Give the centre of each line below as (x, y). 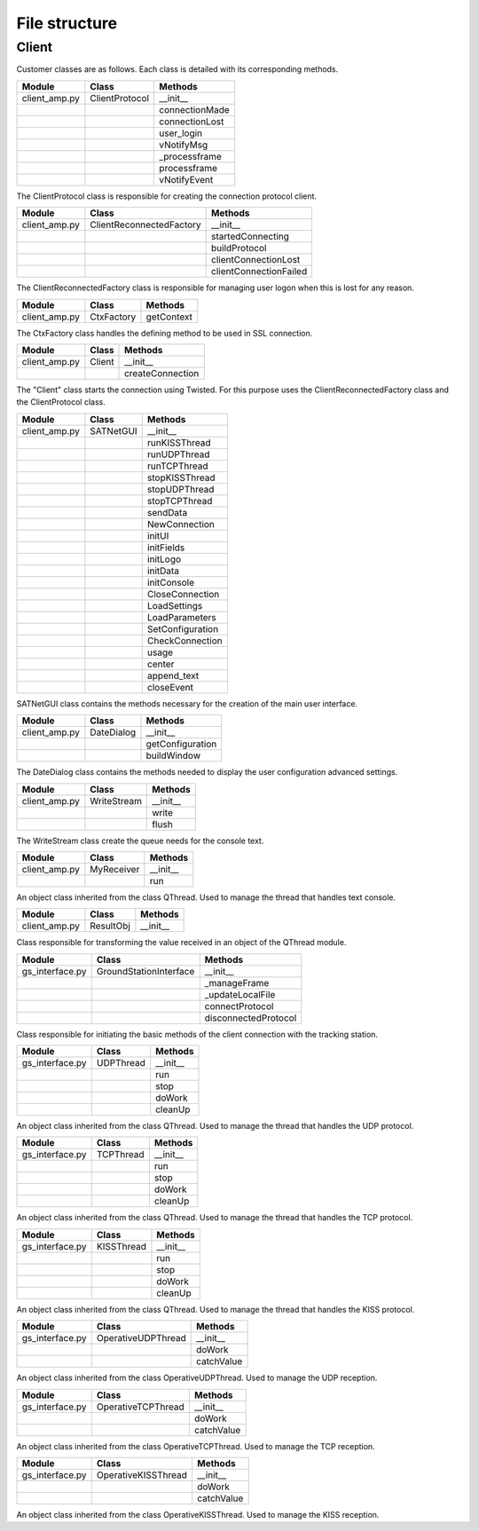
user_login (181, 133)
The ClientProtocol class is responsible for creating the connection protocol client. (167, 196)
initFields (166, 548)
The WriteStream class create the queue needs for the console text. (140, 840)
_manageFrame (237, 983)
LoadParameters (181, 617)
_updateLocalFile (240, 994)
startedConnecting (251, 237)
